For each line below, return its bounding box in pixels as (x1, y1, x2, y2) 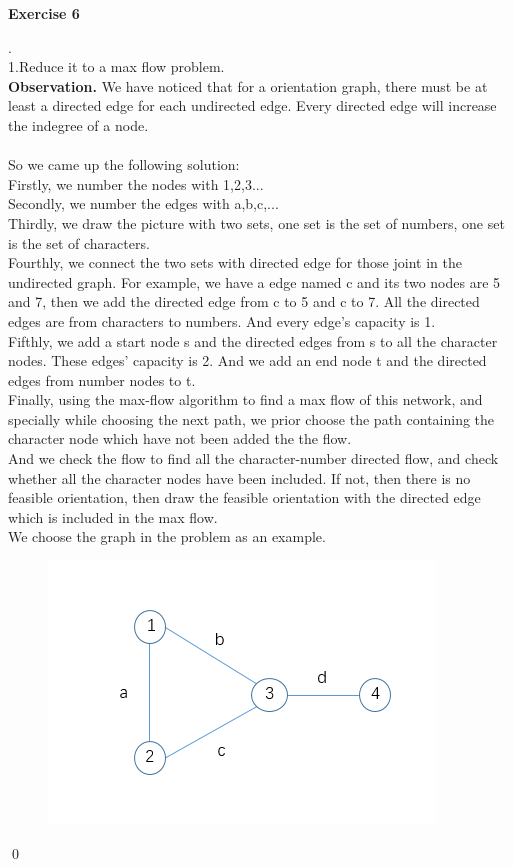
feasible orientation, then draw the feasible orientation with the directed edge (8, 487, 481, 508)
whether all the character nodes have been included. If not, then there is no (8, 467, 471, 488)
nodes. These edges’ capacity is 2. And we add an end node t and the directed (8, 350, 487, 371)
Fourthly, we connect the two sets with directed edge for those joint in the (8, 252, 462, 273)
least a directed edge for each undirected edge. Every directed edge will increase (8, 95, 497, 116)
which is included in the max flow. (8, 506, 218, 527)
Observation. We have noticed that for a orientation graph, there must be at (8, 75, 488, 96)
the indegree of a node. (8, 114, 149, 135)
